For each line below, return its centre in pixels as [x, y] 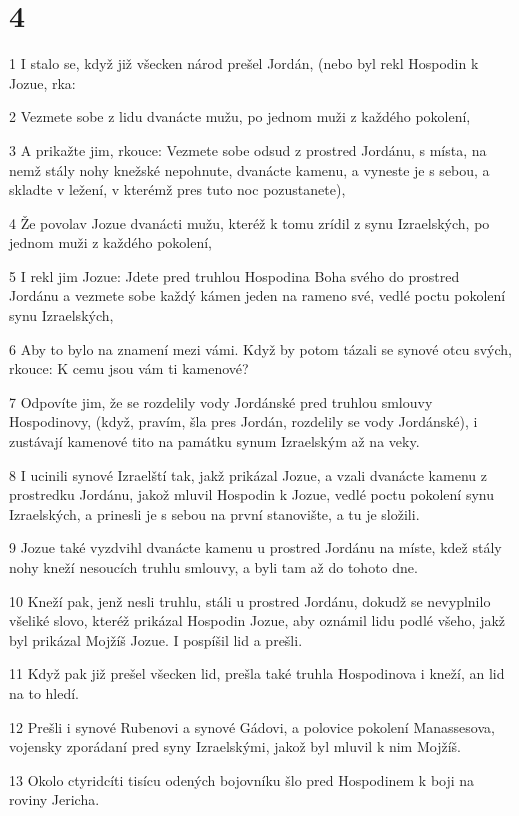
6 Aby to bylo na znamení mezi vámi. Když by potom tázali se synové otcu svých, [261, 348]
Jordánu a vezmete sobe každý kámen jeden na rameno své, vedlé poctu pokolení [257, 295]
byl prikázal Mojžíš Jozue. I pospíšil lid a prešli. [156, 639]
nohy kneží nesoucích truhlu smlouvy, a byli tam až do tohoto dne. [213, 567]
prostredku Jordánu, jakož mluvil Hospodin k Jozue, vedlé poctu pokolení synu [251, 494]
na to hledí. [44, 692]
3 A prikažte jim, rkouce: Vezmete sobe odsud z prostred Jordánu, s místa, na [248, 149]
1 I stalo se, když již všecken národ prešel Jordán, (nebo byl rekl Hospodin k [244, 63]
